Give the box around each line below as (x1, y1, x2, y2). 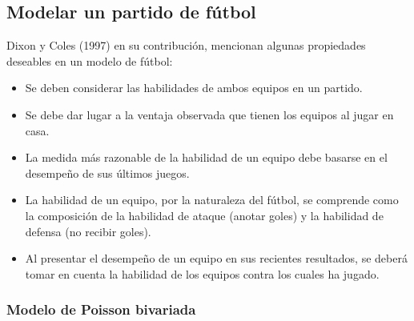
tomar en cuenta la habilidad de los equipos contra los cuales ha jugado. (25, 265, 380, 282)
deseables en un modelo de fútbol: (6, 52, 173, 69)
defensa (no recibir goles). (25, 223, 151, 239)
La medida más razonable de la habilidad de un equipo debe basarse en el (25, 149, 388, 166)
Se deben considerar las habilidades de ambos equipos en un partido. (25, 79, 363, 96)
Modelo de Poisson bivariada (6, 299, 196, 319)
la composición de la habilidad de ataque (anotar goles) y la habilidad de (25, 207, 384, 223)
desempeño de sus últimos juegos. (25, 164, 190, 181)
